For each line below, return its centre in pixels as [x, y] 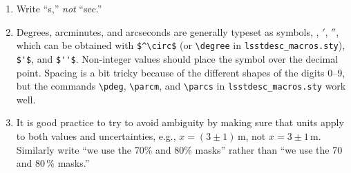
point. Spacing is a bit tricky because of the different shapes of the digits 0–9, [181, 72]
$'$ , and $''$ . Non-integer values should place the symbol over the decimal [177, 58]
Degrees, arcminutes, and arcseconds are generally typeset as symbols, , [168, 31]
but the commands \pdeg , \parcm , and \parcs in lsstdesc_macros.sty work [181, 86]
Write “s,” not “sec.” [59, 8]
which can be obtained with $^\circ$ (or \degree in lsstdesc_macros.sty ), [181, 45]
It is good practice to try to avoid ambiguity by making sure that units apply [180, 122]
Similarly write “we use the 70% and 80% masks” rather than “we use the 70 [179, 149]
